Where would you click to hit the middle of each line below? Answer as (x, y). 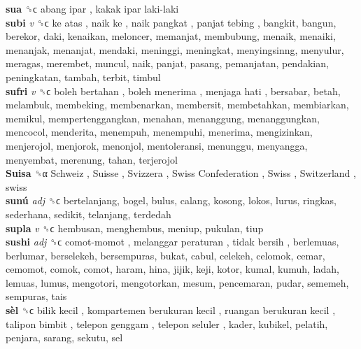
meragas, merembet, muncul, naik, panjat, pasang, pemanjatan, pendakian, (167, 63)
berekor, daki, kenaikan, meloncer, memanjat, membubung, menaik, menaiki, (171, 36)
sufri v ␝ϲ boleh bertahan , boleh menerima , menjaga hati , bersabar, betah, (173, 91)
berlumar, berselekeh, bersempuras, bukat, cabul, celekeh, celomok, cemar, (165, 255)
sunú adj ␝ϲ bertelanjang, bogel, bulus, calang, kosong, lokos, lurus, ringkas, (171, 200)
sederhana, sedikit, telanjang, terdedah (89, 214)
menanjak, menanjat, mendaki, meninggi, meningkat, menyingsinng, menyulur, (175, 49)
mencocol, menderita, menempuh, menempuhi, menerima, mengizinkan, (159, 132)
